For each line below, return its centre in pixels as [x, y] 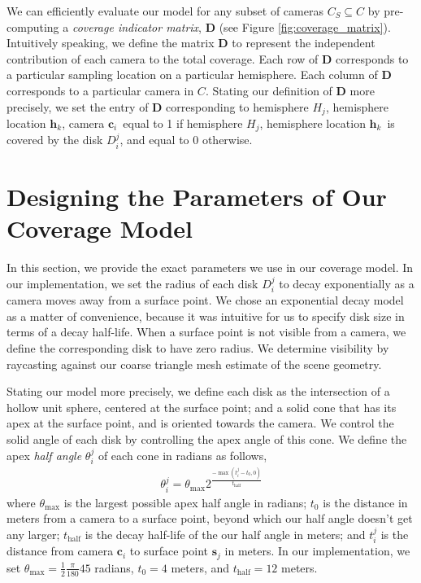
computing [33, 26]
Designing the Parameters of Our [197, 197]
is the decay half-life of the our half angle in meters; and [225, 534]
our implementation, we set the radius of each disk [132, 283]
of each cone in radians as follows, [182, 455]
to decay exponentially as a [347, 283]
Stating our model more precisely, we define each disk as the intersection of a [198, 391]
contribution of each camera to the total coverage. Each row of [163, 58]
